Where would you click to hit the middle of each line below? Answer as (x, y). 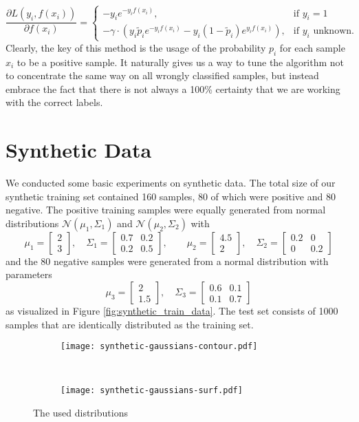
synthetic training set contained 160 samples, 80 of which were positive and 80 (171, 196)
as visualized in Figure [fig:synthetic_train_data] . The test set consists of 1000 (172, 311)
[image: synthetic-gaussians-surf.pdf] (152, 391)
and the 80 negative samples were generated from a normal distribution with (167, 261)
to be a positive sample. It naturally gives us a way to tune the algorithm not (181, 62)
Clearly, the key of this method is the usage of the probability (136, 47)
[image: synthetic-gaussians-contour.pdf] (159, 347)
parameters (29, 274)
